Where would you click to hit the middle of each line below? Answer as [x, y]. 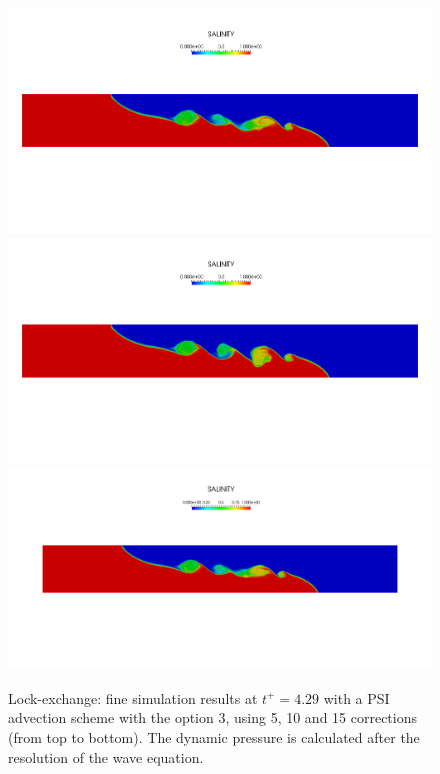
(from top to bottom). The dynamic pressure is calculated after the [214, 736]
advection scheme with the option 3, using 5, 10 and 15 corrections [213, 717]
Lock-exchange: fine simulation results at [133, 697]
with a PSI [356, 697]
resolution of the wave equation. [106, 756]
